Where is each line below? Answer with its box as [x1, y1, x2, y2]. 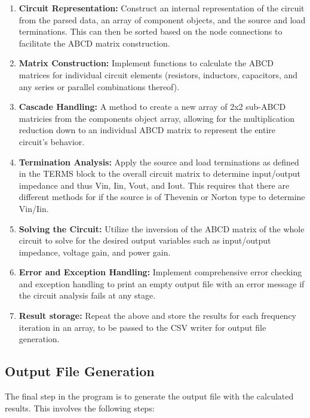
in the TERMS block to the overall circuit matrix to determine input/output [19, 167, 300, 180]
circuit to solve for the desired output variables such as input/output [19, 234, 271, 247]
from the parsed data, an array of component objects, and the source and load [19, 13, 306, 26]
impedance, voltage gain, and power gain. [19, 245, 171, 258]
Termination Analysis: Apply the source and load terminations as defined [19, 155, 299, 168]
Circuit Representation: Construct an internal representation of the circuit [19, 2, 305, 14]
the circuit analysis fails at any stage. [19, 289, 156, 302]
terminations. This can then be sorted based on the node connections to [19, 25, 283, 38]
